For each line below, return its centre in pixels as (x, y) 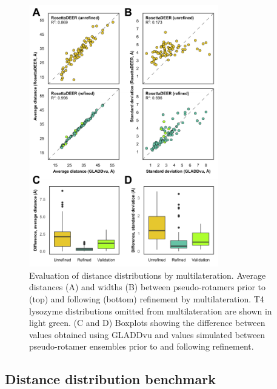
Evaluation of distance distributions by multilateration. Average (148, 275)
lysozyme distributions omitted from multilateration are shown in (151, 311)
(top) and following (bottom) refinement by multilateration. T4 (147, 298)
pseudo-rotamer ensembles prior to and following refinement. (142, 346)
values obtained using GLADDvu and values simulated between (147, 334)
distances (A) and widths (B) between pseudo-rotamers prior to (147, 287)
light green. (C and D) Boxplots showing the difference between (147, 323)
